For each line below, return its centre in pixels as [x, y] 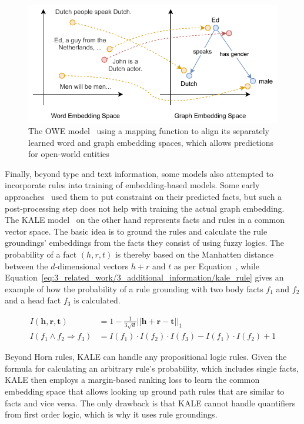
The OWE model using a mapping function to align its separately [149, 131]
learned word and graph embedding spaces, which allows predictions [151, 142]
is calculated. [97, 300]
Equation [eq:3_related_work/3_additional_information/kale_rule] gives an [144, 277]
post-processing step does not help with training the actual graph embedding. [145, 208]
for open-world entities [69, 154]
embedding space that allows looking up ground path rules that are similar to [145, 391]
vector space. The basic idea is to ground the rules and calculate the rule [136, 231]
